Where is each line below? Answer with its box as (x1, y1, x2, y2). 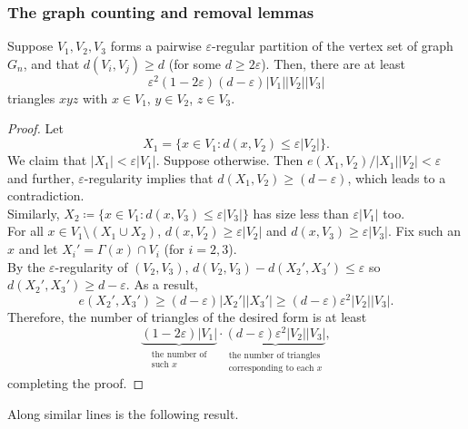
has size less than (253, 203, 349, 222)
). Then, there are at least (261, 54, 405, 73)
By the (7, 257, 45, 276)
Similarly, (7, 203, 60, 222)
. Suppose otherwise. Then (155, 151, 304, 170)
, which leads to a (347, 168, 446, 187)
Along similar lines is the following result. (7, 405, 239, 424)
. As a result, (125, 275, 198, 294)
